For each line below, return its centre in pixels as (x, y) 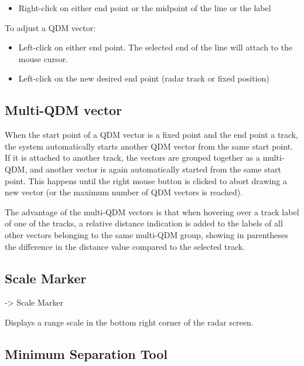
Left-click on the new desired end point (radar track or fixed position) (144, 78)
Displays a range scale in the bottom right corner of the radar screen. (129, 322)
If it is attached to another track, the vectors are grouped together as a (132, 157)
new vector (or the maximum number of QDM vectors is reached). (124, 192)
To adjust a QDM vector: (50, 27)
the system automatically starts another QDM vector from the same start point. (149, 146)
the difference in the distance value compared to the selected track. (125, 246)
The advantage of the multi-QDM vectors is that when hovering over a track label (152, 211)
